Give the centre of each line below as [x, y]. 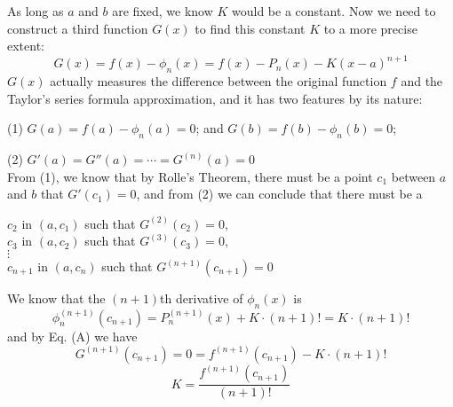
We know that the [56, 298]
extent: [26, 46]
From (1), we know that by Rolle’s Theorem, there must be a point [190, 176]
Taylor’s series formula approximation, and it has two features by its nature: [215, 98]
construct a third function [78, 28]
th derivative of [202, 298]
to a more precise [370, 28]
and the [422, 81]
